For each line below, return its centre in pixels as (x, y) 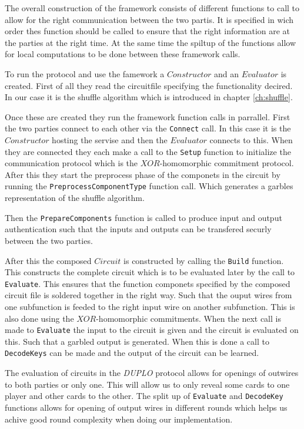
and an (227, 73)
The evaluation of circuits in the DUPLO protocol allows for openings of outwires (152, 373)
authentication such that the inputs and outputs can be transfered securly (138, 229)
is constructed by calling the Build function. (204, 260)
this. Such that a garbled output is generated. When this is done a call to (137, 341)
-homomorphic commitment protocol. (227, 163)
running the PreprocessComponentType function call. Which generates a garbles (149, 186)
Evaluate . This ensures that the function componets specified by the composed (148, 283)
